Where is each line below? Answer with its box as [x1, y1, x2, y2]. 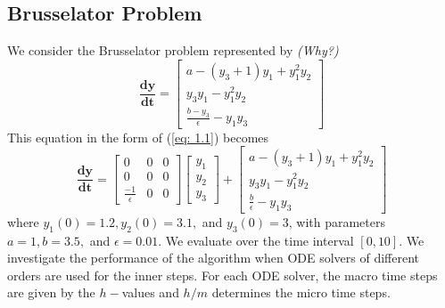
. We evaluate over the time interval [158, 231, 354, 249]
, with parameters [288, 212, 385, 231]
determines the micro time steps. [211, 283, 391, 302]
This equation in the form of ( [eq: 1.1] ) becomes [7, 127, 269, 146]
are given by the [7, 283, 95, 302]
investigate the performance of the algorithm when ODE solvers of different [7, 248, 420, 267]
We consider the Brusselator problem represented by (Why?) [7, 41, 339, 60]
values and [121, 283, 179, 302]
